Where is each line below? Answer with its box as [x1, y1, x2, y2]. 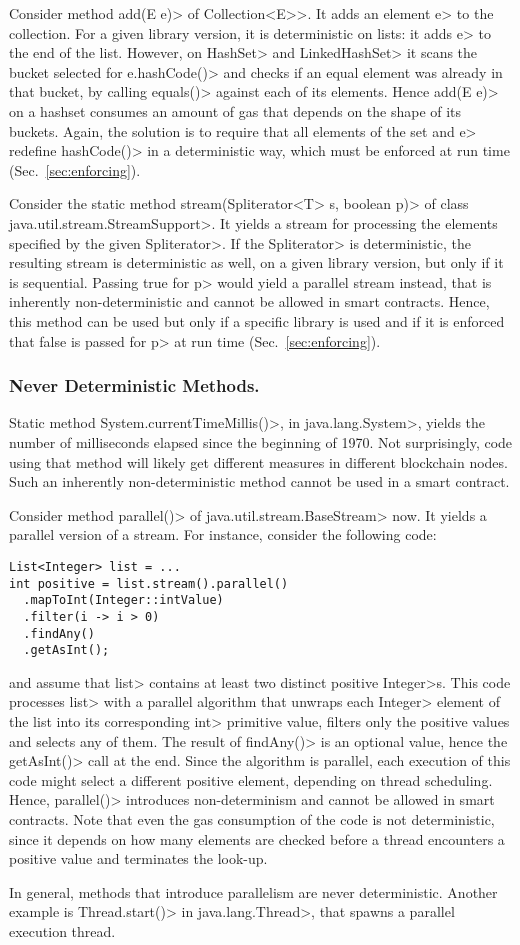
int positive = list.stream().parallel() [9, 576, 289, 591]
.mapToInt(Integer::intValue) [23, 593, 224, 608]
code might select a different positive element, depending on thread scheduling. [9, 769, 493, 790]
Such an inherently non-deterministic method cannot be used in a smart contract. [9, 471, 510, 492]
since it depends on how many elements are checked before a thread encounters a [9, 828, 505, 849]
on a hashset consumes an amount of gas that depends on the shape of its [9, 100, 462, 121]
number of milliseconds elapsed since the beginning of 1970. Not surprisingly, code [9, 431, 513, 452]
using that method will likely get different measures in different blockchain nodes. [9, 451, 508, 472]
